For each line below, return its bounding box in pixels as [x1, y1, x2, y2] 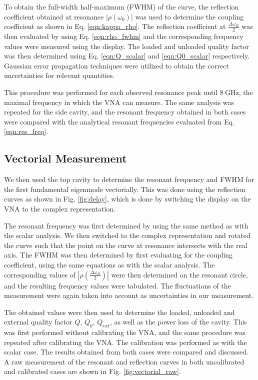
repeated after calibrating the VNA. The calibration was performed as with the [4, 336, 247, 347]
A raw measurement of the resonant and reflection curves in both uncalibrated [4, 356, 244, 366]
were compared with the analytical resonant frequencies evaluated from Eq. [4, 116, 234, 126]
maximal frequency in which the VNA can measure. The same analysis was [4, 96, 234, 107]
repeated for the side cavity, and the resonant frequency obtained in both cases [4, 106, 246, 117]
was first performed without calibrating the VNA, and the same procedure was [4, 327, 245, 337]
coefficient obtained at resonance [4, 11, 104, 21]
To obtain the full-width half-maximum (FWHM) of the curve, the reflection [4, 1, 239, 11]
